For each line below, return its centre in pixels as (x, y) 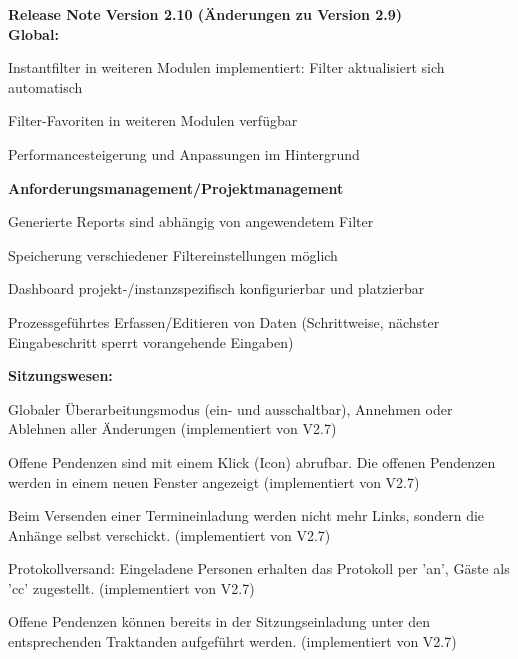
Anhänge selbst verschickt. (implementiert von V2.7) (169, 534)
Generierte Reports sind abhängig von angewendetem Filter (191, 221)
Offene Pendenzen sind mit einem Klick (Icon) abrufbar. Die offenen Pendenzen (252, 461)
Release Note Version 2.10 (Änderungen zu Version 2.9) (205, 14)
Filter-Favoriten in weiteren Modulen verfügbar (153, 120)
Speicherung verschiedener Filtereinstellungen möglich (173, 254)
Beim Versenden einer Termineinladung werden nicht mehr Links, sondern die (246, 515)
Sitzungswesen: (60, 375)
